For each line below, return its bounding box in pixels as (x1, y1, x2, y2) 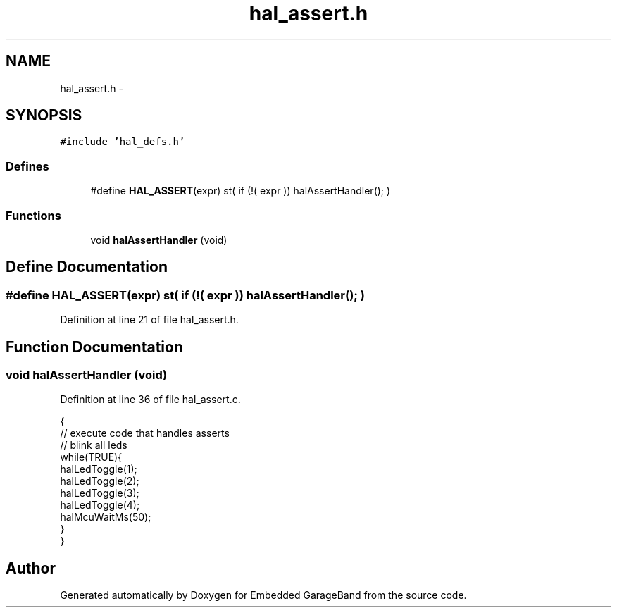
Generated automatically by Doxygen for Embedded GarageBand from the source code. (60, 589, 467, 602)
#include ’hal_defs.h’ (60, 136, 185, 148)
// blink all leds (60, 439, 127, 452)
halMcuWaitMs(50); (60, 511, 151, 524)
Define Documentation (6, 258, 168, 276)
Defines (6, 159, 49, 173)
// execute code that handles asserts (60, 427, 230, 440)
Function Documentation (6, 338, 183, 356)
